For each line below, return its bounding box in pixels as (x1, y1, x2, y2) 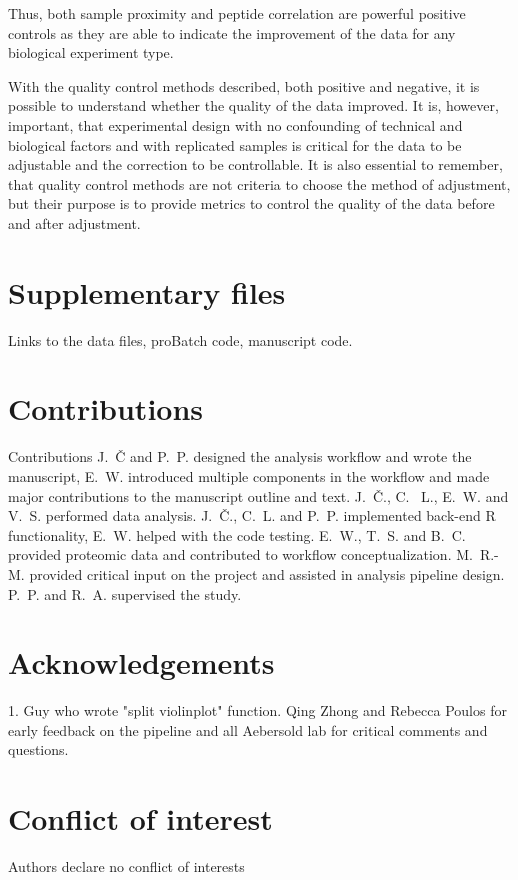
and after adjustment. (8, 212, 141, 233)
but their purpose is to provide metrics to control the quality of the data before (8, 193, 495, 214)
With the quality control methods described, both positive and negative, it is (8, 75, 480, 96)
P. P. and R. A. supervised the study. (8, 583, 242, 604)
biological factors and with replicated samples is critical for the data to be (8, 134, 462, 155)
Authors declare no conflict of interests (8, 856, 245, 877)
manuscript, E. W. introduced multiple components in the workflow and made (8, 465, 490, 486)
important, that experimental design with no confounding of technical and (8, 114, 463, 135)
